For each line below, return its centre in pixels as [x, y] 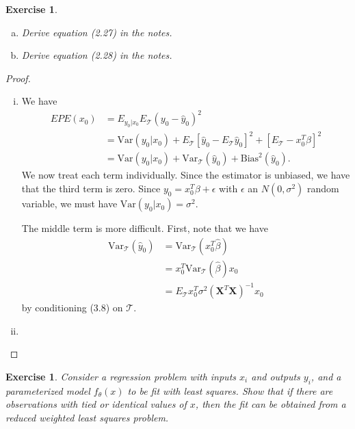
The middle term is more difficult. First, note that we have [145, 228]
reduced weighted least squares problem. [87, 418]
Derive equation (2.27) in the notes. [97, 32]
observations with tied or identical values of [96, 404]
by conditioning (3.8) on [72, 308]
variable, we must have [69, 204]
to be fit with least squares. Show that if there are [230, 390]
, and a [326, 377]
